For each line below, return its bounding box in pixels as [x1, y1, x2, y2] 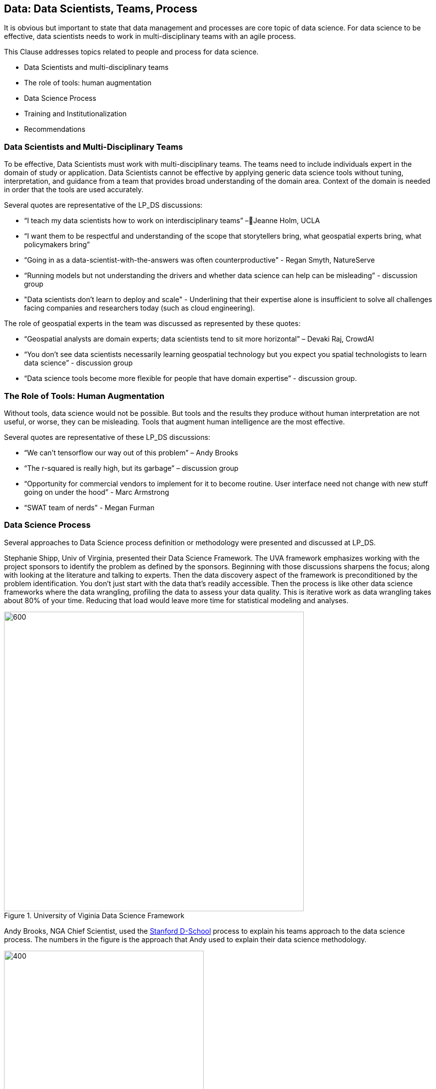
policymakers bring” [24, 240, 90, 249]
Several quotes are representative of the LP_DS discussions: [4, 201, 203, 210]
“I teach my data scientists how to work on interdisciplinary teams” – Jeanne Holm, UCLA [24, 216, 320, 225]
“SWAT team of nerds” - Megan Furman [24, 503, 155, 512]
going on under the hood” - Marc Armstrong [24, 487, 169, 496]
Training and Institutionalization [24, 109, 127, 118]
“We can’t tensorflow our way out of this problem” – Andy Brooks [24, 448, 238, 457]
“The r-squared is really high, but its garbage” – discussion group [24, 463, 239, 472]
